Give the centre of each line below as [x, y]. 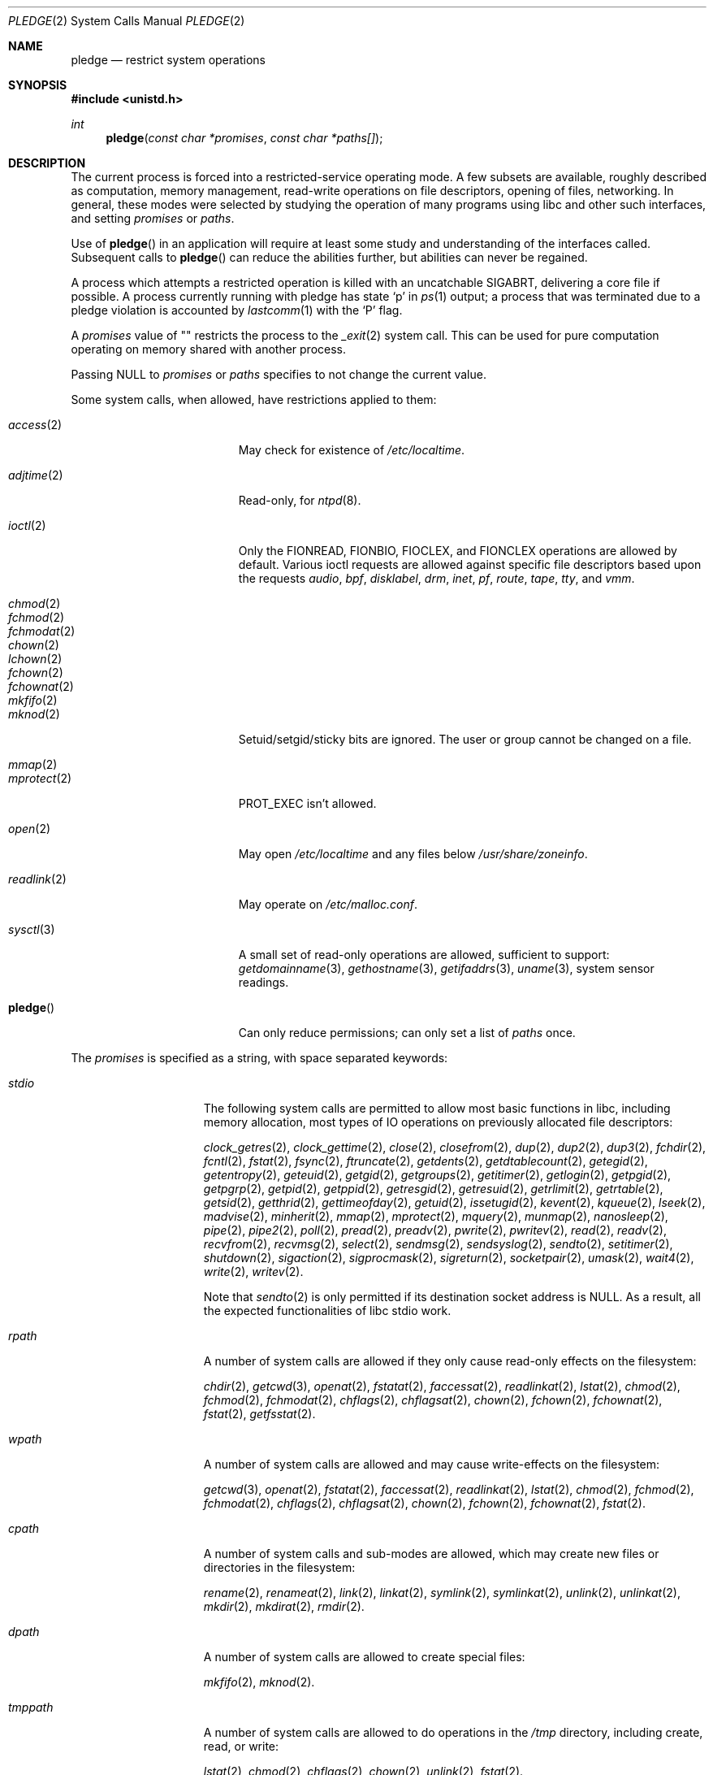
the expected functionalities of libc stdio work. [327, 1311]
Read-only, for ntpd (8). [300, 500]
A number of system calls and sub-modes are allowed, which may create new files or [431, 1554]
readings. [264, 982]
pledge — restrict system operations [168, 60]
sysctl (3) [32, 929]
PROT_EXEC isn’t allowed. [307, 803]
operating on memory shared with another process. [209, 349]
